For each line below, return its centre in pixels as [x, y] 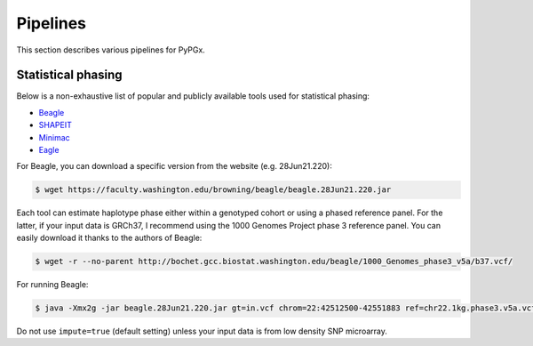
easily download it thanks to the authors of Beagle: [109, 238]
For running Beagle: [52, 285]
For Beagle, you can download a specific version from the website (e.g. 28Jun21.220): [174, 166]
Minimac [54, 137]
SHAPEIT [56, 125]
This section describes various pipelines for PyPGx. [111, 50]
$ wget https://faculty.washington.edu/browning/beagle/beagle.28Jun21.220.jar [213, 190]
